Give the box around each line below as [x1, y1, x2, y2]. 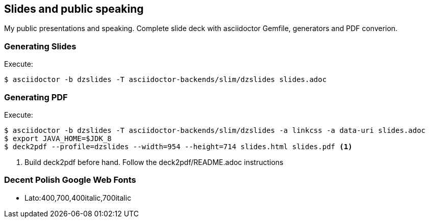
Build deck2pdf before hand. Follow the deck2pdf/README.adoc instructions [24, 157, 284, 166]
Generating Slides [4, 41, 77, 51]
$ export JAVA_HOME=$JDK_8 [4, 134, 112, 143]
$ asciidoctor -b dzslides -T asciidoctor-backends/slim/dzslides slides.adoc [4, 75, 327, 84]
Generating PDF [4, 92, 68, 102]
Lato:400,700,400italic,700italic [24, 193, 132, 202]
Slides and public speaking [4, 3, 144, 15]
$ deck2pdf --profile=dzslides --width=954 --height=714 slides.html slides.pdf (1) [4, 142, 352, 151]
